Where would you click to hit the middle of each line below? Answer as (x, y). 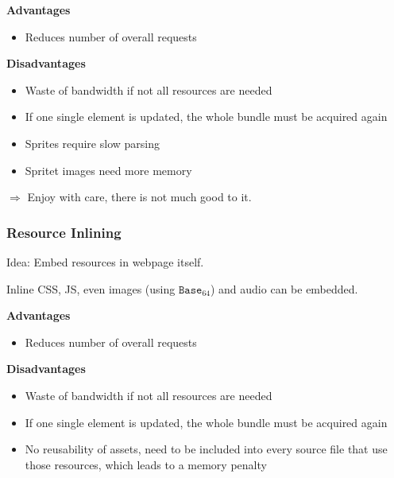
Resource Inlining (64, 232)
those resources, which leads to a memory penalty (146, 464)
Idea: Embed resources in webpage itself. (105, 261)
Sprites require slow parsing (92, 143)
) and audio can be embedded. (284, 288)
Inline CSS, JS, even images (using (91, 288)
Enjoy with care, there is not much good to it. (139, 197)
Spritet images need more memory (108, 170)
